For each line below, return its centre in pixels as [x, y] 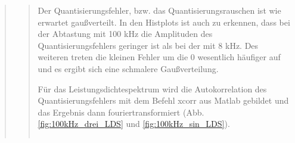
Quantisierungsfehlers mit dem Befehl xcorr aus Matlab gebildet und [163, 100]
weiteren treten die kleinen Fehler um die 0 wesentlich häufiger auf [159, 57]
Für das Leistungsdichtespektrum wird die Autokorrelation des [152, 88]
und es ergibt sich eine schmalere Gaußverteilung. [128, 68]
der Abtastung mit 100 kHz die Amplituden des [125, 34]
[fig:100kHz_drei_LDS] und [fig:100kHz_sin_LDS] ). [134, 124]
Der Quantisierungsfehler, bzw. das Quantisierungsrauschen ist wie [159, 10]
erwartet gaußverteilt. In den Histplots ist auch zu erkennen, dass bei [164, 22]
